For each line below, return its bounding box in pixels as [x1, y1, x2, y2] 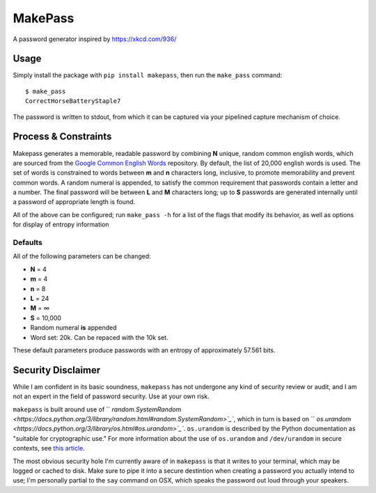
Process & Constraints [13, 131, 112, 143]
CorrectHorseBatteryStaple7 [25, 97, 121, 105]
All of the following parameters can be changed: [13, 252, 151, 260]
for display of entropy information [13, 220, 109, 229]
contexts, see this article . [13, 444, 85, 453]
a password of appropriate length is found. [13, 198, 136, 206]
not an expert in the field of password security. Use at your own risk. [13, 392, 210, 400]
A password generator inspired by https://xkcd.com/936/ [13, 35, 177, 43]
